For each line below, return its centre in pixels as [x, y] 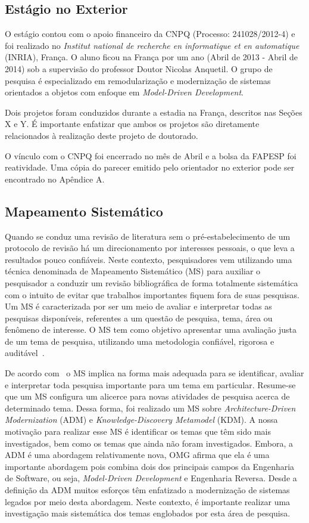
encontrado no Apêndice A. [55, 179]
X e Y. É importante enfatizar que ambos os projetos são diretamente [132, 124]
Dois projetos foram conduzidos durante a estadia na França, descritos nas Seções [154, 112]
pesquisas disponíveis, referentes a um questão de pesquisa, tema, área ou [139, 318]
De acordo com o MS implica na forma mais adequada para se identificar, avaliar [154, 373]
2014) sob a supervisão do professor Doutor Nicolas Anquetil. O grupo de [139, 68]
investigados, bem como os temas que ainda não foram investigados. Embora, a [149, 443]
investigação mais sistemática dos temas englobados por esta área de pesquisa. [148, 513]
